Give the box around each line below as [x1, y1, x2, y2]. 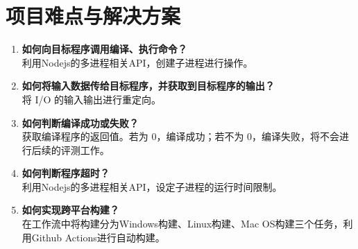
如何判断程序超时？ [22, 166, 110, 180]
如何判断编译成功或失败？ [22, 115, 139, 130]
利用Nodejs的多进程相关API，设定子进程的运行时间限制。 [22, 179, 282, 194]
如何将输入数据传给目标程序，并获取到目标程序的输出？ [22, 78, 275, 93]
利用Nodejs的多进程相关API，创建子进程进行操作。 [22, 55, 253, 69]
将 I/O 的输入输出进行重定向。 [22, 92, 162, 106]
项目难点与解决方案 [6, 1, 181, 30]
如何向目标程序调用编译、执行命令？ [22, 42, 187, 56]
